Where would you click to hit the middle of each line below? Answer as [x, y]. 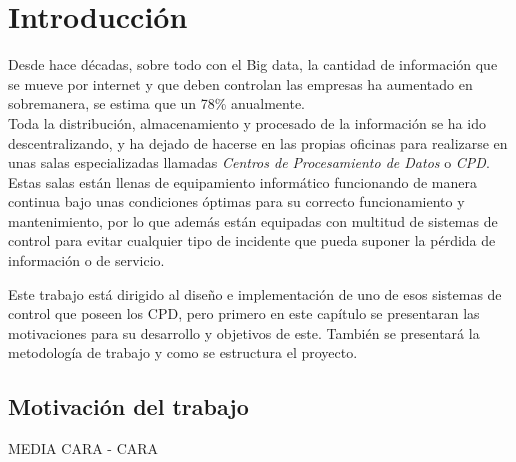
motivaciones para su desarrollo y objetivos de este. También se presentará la [244, 332]
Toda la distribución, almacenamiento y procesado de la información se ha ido [247, 122]
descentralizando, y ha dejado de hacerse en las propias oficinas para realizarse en [258, 142]
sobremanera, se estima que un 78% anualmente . [157, 103]
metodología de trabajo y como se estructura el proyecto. [183, 352]
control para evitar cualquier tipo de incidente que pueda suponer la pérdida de [252, 240]
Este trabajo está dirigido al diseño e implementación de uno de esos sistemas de [255, 293]
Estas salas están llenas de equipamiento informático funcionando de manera [242, 181]
